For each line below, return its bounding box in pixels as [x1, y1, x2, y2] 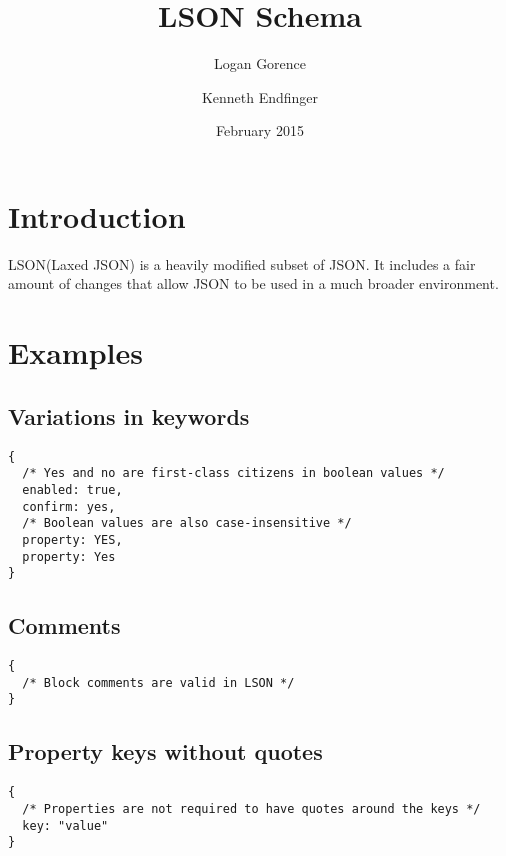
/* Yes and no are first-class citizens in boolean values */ [22, 466, 445, 481]
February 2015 [216, 120, 304, 141]
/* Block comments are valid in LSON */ [22, 675, 295, 690]
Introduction [8, 195, 186, 236]
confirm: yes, [22, 499, 116, 514]
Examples [8, 332, 143, 373]
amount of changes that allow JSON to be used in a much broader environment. [8, 273, 499, 294]
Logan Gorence [213, 53, 307, 74]
